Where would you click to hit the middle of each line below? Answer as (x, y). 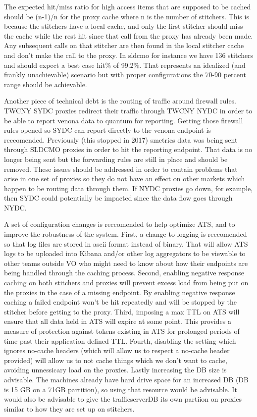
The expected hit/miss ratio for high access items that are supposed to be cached (128, 6)
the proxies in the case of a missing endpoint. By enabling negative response (120, 292)
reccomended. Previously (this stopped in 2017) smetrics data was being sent (121, 139)
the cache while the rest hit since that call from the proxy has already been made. (128, 35)
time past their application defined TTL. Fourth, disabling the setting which (120, 340)
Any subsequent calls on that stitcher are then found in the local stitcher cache (124, 45)
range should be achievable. (46, 84)
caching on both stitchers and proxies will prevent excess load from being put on (126, 283)
